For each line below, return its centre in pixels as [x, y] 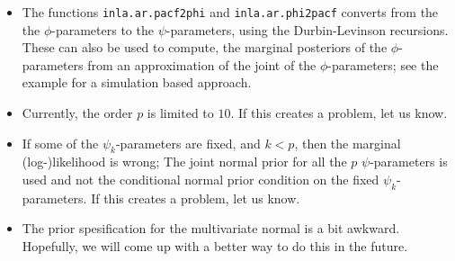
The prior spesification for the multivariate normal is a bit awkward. [211, 228]
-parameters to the [103, 29]
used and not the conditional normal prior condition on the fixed [201, 180]
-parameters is [409, 162]
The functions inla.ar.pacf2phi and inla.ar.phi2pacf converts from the [230, 12]
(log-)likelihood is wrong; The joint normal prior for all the [184, 162]
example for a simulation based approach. [137, 82]
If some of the [60, 143]
